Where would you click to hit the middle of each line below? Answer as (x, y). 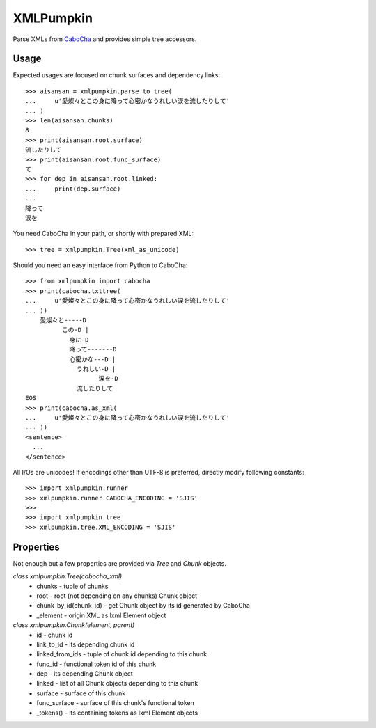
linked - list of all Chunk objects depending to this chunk (117, 683)
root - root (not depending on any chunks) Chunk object (117, 596)
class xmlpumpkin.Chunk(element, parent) (74, 625)
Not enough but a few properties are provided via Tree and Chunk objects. (119, 563)
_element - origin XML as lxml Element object (101, 615)
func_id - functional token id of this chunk (96, 664)
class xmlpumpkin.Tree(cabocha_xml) (68, 576)
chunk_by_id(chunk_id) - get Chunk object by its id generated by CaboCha (143, 606)
